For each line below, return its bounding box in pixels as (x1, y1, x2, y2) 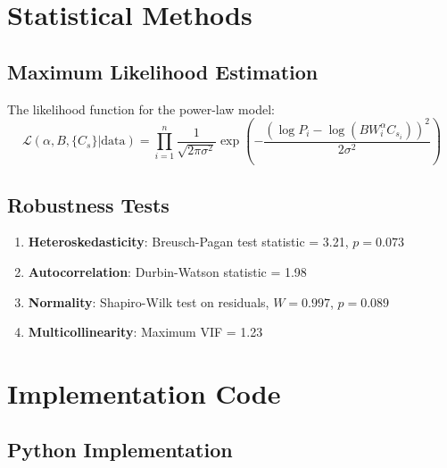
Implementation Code (7, 374, 281, 411)
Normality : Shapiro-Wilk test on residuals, (28, 292, 269, 311)
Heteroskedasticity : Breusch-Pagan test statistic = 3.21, (28, 232, 349, 251)
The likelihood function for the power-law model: (7, 99, 275, 118)
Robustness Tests (7, 190, 170, 218)
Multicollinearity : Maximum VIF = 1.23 (28, 322, 263, 341)
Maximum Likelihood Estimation (7, 57, 319, 85)
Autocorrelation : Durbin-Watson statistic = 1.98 (28, 262, 307, 280)
